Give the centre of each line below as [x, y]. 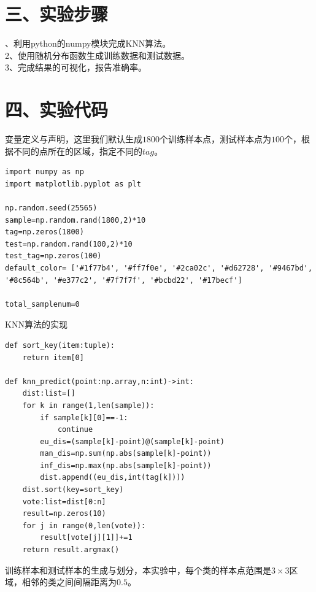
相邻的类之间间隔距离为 [69, 582]
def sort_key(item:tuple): [60, 345]
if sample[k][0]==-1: [84, 417]
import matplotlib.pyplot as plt [73, 184]
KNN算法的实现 [36, 324]
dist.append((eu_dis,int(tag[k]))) [113, 478]
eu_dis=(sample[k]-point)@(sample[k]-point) [132, 441]
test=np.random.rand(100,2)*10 [69, 244]
